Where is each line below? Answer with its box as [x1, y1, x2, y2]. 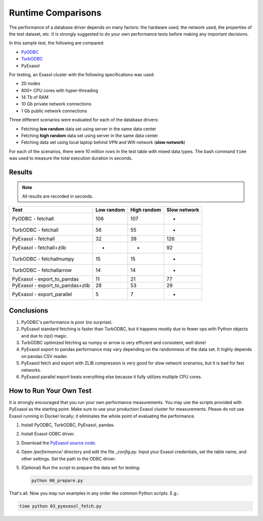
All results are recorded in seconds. [22, 193, 94, 199]
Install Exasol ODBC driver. [21, 431, 75, 437]
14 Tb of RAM [21, 94, 49, 100]
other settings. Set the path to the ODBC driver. [21, 456, 116, 461]
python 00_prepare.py [31, 478, 83, 483]
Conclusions [9, 306, 48, 315]
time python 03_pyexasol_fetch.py [19, 503, 102, 509]
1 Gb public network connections [21, 108, 87, 114]
